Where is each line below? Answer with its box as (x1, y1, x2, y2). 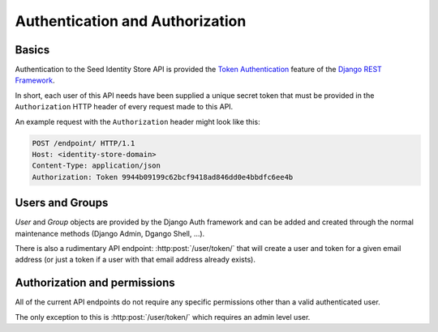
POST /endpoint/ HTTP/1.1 (32, 138, 135, 147)
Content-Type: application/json (32, 161, 161, 170)
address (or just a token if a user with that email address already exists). (15, 255, 255, 265)
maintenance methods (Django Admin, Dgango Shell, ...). (15, 228, 205, 238)
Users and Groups (15, 196, 109, 210)
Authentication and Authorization (15, 12, 247, 30)
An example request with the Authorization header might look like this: (15, 117, 260, 126)
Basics (15, 43, 50, 57)
